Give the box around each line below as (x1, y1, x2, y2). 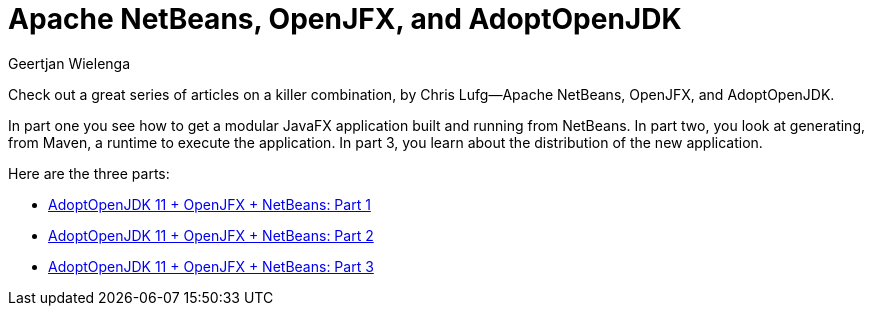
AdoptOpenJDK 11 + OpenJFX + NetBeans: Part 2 (48, 226, 374, 244)
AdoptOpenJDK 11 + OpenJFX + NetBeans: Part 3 (48, 257, 374, 275)
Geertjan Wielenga (8, 54, 131, 72)
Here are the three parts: (8, 164, 170, 182)
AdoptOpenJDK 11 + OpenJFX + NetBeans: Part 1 (48, 195, 371, 213)
